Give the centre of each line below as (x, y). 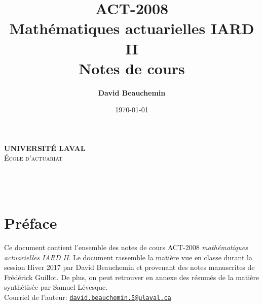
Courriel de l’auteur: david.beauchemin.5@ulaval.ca (88, 297)
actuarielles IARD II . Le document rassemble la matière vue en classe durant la (128, 257)
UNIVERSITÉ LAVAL (45, 148)
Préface (31, 223)
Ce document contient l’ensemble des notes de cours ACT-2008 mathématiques (126, 247)
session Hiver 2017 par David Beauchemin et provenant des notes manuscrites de (129, 267)
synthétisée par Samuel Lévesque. (56, 287)
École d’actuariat (33, 158)
